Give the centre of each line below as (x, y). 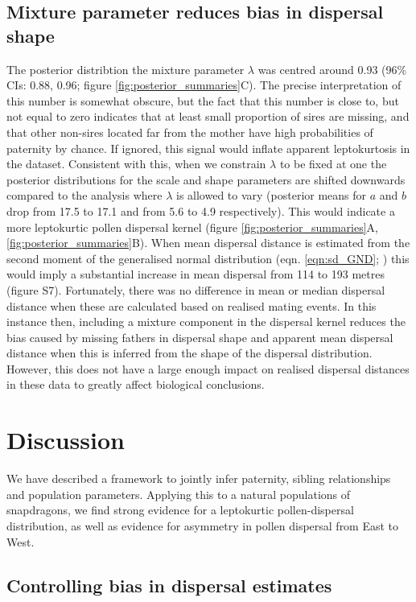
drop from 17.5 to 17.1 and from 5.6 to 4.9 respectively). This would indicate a (201, 210)
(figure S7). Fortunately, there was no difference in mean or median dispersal (196, 289)
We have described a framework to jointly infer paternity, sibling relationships (199, 478)
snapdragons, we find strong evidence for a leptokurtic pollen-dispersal (180, 510)
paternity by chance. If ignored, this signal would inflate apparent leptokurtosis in (208, 148)
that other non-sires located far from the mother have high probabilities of (190, 132)
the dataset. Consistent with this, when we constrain (136, 164)
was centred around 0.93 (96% (332, 69)
